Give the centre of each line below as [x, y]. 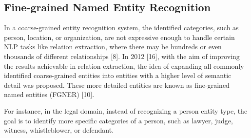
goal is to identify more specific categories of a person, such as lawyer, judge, [118, 120]
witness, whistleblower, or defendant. [59, 130]
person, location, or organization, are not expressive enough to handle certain [119, 37]
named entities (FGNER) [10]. [49, 94]
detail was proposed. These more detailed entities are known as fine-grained [117, 85]
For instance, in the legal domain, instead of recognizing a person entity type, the [126, 110]
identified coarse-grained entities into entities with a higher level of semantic [118, 75]
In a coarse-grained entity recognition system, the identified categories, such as [121, 28]
